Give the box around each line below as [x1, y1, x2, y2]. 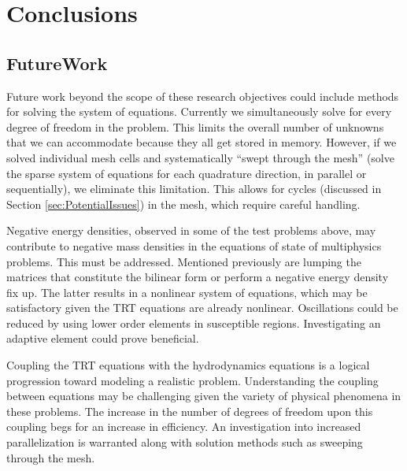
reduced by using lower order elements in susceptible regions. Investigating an [6, 314, 381, 331]
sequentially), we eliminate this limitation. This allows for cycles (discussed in [6, 180, 382, 197]
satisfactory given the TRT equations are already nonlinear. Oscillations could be [6, 299, 398, 316]
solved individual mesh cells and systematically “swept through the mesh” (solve [6, 149, 394, 165]
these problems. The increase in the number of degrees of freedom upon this [6, 402, 373, 419]
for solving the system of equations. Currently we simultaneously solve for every [6, 103, 392, 120]
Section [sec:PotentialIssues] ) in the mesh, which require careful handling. [6, 195, 361, 212]
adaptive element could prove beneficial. [6, 330, 199, 347]
